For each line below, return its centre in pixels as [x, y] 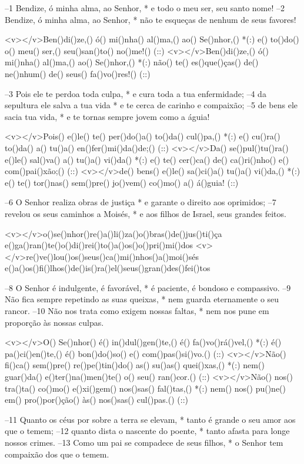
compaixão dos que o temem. [57, 454]
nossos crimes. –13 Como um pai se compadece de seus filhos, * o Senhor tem [144, 442]
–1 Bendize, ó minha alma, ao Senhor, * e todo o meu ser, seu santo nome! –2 [145, 8]
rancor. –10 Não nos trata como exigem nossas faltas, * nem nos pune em [137, 311]
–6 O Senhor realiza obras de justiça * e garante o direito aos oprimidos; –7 [141, 202]
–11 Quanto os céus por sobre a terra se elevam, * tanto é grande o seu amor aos [150, 419]
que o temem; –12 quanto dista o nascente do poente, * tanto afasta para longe [147, 431]
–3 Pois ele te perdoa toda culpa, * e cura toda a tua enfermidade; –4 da [136, 93]
